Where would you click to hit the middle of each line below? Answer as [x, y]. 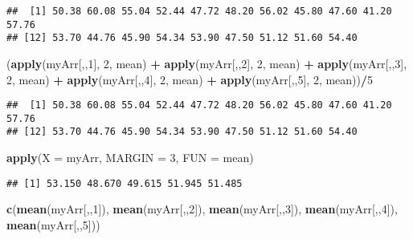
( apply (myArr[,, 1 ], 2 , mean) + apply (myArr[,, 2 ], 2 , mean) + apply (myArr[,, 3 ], [207, 63]
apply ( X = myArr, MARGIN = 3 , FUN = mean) [130, 158]
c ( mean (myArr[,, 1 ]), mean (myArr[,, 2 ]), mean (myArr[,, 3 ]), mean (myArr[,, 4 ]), [202, 209]
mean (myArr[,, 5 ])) [53, 224]
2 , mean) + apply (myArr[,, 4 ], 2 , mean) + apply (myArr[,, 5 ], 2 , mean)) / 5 [190, 79]
